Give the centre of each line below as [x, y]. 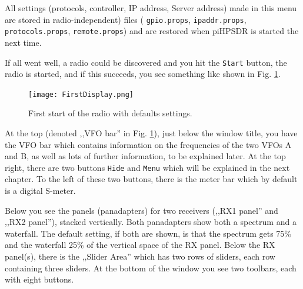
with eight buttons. [39, 279]
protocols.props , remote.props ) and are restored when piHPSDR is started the [152, 31]
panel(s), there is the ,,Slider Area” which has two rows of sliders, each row [140, 256]
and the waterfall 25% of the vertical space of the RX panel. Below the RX [140, 245]
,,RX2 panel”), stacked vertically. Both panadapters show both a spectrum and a [151, 222]
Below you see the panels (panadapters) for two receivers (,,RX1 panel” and [141, 210]
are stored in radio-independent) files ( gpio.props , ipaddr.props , [126, 19]
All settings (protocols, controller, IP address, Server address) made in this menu [151, 8]
